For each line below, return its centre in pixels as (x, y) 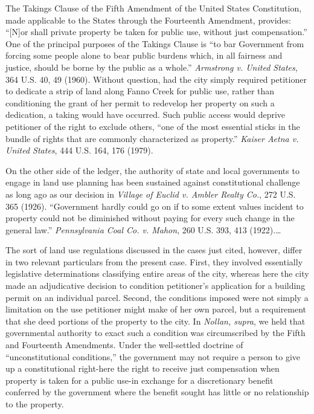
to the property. (35, 404)
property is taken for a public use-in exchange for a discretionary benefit (139, 380)
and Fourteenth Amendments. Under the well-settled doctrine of (124, 345)
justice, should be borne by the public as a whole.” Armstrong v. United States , (152, 67)
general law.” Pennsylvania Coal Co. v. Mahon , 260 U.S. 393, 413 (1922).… (143, 229)
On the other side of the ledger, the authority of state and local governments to (152, 170)
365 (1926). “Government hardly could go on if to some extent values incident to (155, 206)
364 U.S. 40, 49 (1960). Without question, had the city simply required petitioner (156, 79)
